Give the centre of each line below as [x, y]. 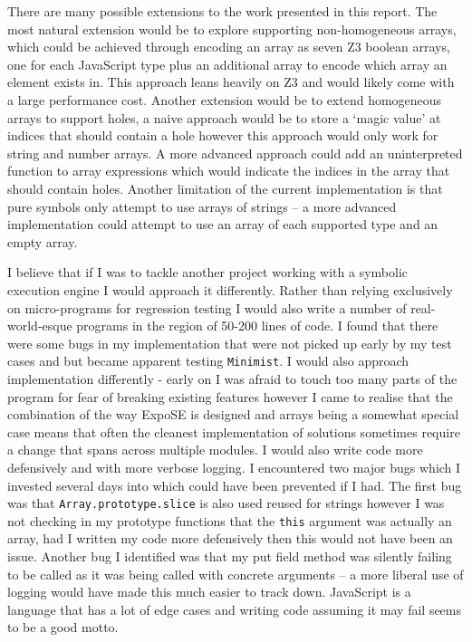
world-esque [40, 326]
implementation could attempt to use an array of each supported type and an [223, 224]
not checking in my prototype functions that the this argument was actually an [230, 520]
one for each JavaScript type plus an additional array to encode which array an [227, 64]
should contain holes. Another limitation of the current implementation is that [225, 188]
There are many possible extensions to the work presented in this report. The [222, 11]
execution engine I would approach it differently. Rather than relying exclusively [230, 289]
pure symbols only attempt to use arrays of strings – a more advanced [202, 206]
